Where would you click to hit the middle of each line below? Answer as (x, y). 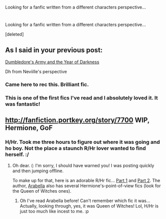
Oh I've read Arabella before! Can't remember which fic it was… (85, 201)
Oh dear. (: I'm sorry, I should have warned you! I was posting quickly (83, 165)
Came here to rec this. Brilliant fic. (47, 84)
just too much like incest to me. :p (54, 211)
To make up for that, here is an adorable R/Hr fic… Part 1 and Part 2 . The (86, 180)
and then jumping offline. (38, 171)
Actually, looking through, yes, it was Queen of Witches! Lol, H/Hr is (89, 206)
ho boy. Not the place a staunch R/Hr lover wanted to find (76, 148)
